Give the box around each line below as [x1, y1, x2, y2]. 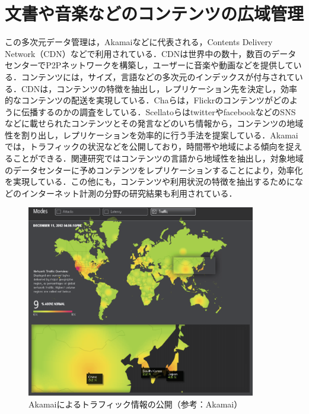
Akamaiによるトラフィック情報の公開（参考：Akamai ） [28, 398, 243, 410]
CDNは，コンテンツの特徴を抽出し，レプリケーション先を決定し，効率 [21, 82, 298, 94]
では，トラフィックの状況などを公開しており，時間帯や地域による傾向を [5, 140, 286, 153]
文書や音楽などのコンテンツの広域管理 [5, 1, 304, 26]
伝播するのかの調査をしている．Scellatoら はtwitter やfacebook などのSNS [21, 105, 296, 118]
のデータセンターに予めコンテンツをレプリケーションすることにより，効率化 [5, 163, 303, 176]
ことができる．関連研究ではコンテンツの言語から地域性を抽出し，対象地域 [12, 152, 304, 165]
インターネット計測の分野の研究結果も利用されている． [21, 187, 237, 199]
